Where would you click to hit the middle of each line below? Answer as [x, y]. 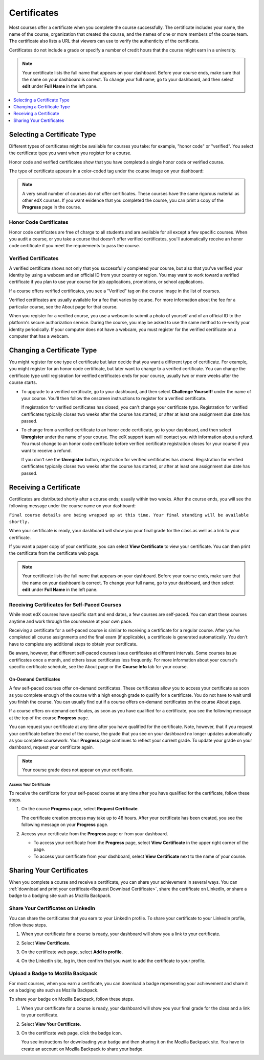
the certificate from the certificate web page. [54, 553]
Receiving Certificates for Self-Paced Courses [65, 605]
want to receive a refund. [46, 450]
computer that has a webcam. [39, 336]
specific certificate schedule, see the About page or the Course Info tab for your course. [99, 666]
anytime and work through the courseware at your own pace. [71, 621]
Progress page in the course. [52, 207]
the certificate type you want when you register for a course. [70, 153]
